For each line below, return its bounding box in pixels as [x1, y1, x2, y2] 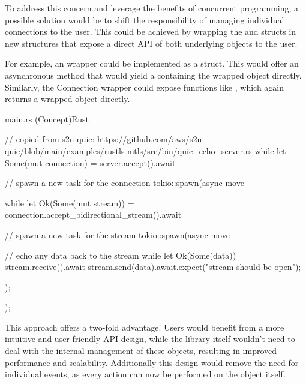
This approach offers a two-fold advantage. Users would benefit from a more [5, 320, 284, 333]
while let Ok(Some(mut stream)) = [5, 196, 134, 209]
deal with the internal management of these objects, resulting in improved [5, 344, 277, 357]
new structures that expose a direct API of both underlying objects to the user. [5, 37, 298, 49]
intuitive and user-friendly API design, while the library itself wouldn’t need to [5, 332, 295, 345]
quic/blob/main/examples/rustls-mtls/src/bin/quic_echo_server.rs [5, 144, 252, 157]
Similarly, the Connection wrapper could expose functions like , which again [5, 80, 284, 93]
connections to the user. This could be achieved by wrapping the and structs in [5, 25, 296, 38]
